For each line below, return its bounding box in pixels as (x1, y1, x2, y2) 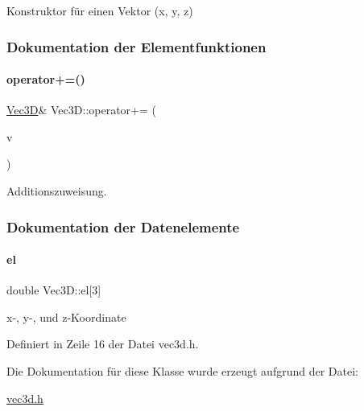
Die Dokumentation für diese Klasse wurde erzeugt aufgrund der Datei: (6, 363, 358, 380)
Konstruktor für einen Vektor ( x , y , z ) (6, 2, 193, 18)
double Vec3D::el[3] (6, 282, 101, 298)
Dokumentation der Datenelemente (6, 216, 240, 236)
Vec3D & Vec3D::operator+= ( (6, 101, 156, 118)
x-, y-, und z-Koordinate (6, 308, 126, 325)
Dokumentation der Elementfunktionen (6, 36, 267, 56)
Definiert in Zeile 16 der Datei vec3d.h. (6, 335, 199, 352)
